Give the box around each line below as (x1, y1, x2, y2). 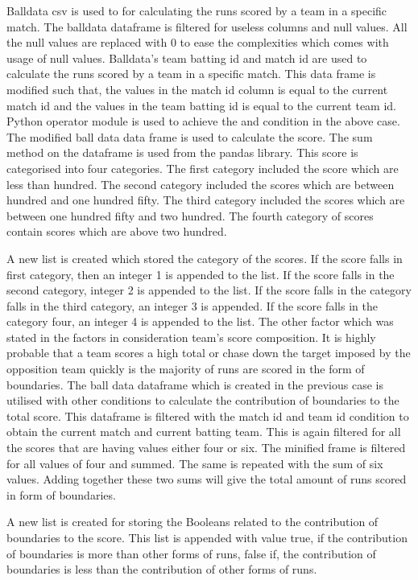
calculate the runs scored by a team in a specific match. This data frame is (6, 65, 376, 82)
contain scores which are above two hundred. (6, 223, 227, 240)
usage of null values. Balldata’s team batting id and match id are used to (6, 49, 367, 66)
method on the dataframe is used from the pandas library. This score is (6, 144, 358, 161)
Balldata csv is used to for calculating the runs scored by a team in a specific (6, 2, 387, 19)
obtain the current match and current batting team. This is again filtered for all (6, 423, 401, 440)
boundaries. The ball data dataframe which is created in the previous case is (6, 376, 383, 393)
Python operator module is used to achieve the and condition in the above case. (6, 113, 400, 130)
